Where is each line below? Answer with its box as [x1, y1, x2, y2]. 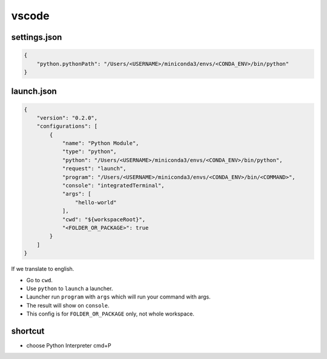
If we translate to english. [11, 265, 74, 273]
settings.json [11, 32, 62, 42]
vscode [11, 9, 50, 22]
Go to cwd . [26, 276, 53, 283]
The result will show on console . [26, 302, 110, 309]
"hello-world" [74, 199, 117, 205]
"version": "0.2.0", [36, 114, 98, 121]
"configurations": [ [36, 123, 98, 130]
